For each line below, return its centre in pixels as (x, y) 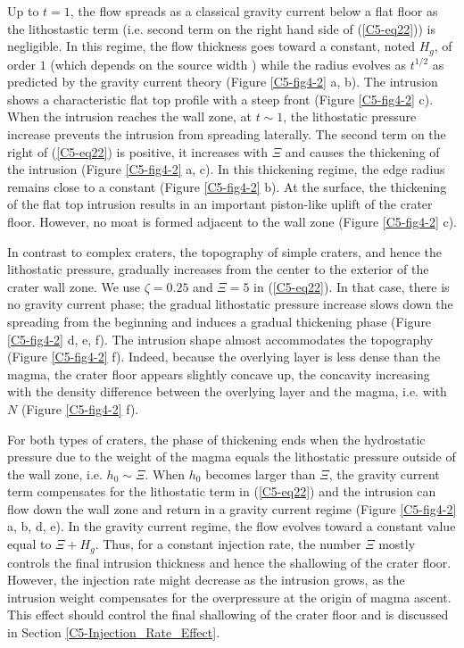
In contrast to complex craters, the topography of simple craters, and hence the (225, 251)
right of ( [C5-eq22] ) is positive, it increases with (138, 151)
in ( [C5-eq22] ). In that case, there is (352, 286)
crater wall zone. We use (74, 286)
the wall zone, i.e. (55, 474)
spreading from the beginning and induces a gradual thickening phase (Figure (220, 321)
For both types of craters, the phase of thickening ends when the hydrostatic (216, 439)
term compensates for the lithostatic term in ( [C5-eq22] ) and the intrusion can (222, 491)
